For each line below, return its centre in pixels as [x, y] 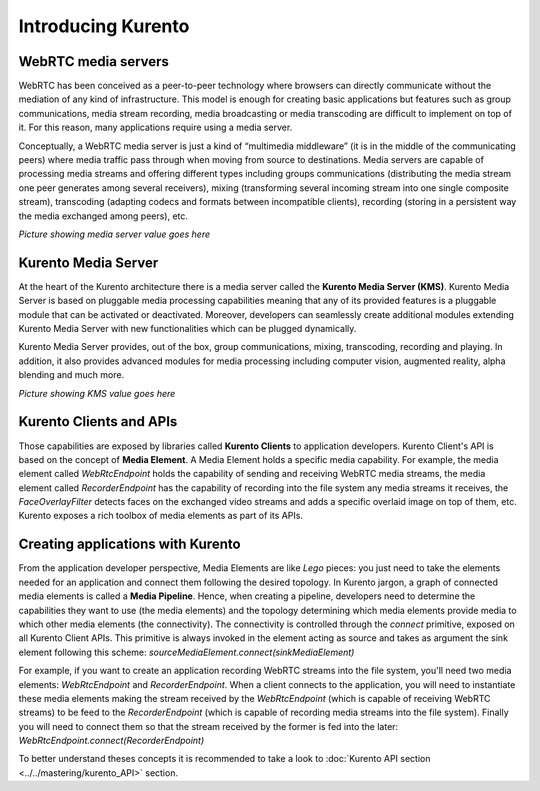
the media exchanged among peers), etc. [103, 216]
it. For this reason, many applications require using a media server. [155, 127]
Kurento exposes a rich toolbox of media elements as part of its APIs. [161, 516]
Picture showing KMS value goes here [97, 393]
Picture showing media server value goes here [114, 234]
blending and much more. [71, 375]
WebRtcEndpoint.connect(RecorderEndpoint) [111, 741]
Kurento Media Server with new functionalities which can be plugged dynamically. [187, 329]
